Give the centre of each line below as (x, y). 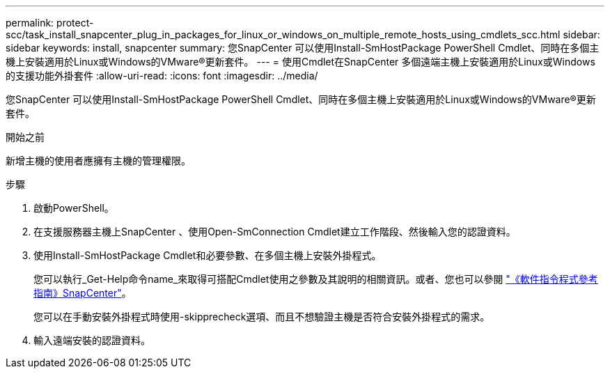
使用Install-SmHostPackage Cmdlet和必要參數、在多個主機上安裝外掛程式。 (208, 255)
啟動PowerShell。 (74, 208)
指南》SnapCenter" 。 (83, 293)
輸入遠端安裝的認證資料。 (92, 340)
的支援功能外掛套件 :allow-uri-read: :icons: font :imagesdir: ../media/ (162, 76)
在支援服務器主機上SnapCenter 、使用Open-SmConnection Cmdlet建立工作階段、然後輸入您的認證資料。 (275, 232)
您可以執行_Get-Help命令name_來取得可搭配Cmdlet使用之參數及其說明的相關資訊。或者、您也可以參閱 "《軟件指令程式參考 (316, 279)
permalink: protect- (50, 23)
